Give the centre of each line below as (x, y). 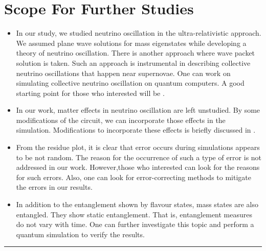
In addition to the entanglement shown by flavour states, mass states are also (137, 204)
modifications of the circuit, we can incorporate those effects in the (121, 120)
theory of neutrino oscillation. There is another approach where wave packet (136, 53)
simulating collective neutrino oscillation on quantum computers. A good (130, 83)
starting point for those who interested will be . (90, 93)
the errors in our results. (54, 187)
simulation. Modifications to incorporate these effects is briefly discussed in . (136, 130)
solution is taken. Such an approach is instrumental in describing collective (133, 62)
